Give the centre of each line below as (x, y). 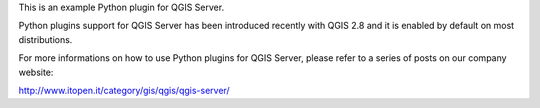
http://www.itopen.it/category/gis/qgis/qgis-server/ (124, 90)
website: (36, 72)
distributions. (45, 39)
